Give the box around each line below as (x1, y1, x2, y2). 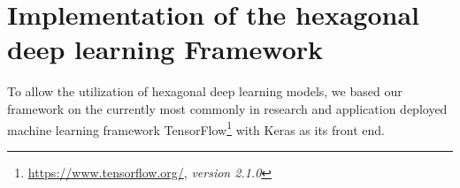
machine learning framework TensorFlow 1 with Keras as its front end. (7, 117, 385, 139)
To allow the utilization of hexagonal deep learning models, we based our (7, 82, 402, 101)
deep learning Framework (7, 31, 324, 67)
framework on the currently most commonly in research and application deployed (7, 99, 448, 117)
